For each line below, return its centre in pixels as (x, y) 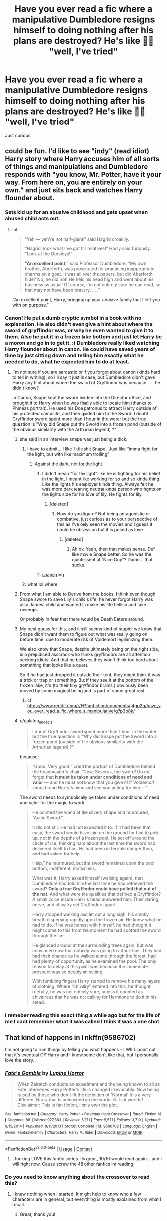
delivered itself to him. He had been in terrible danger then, (92, 848)
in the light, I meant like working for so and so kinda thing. (101, 479)
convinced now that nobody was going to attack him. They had (97, 950)
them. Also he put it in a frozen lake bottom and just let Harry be (83, 336)
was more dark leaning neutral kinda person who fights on (102, 489)
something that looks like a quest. (54, 665)
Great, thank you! (38, 1214)
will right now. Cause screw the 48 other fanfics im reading (73, 1164)
